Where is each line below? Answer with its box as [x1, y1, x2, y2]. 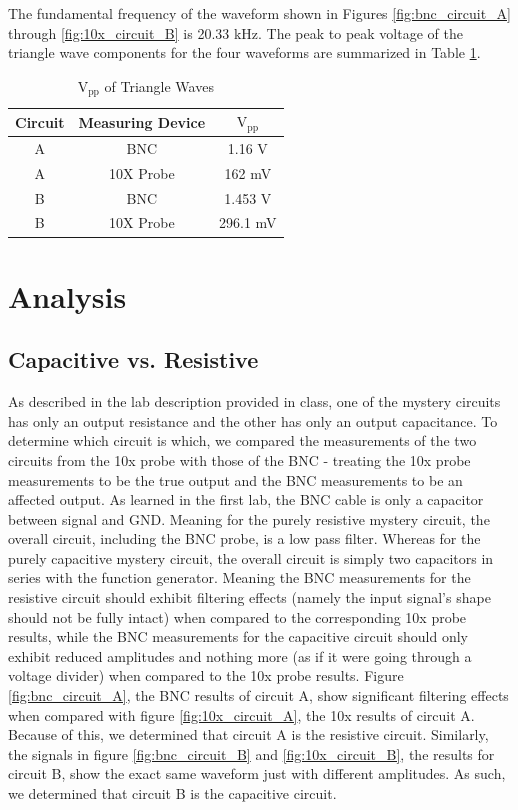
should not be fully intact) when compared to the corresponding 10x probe [8, 606, 467, 627]
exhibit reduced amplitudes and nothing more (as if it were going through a [8, 645, 472, 666]
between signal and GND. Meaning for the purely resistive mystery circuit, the [8, 508, 490, 529]
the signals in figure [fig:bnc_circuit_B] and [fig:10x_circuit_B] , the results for [8, 743, 495, 764]
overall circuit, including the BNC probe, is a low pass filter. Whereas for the [8, 528, 481, 549]
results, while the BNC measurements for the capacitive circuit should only [8, 626, 468, 647]
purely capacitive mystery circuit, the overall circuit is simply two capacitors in [8, 547, 494, 568]
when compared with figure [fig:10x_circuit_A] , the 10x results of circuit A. [8, 704, 475, 725]
